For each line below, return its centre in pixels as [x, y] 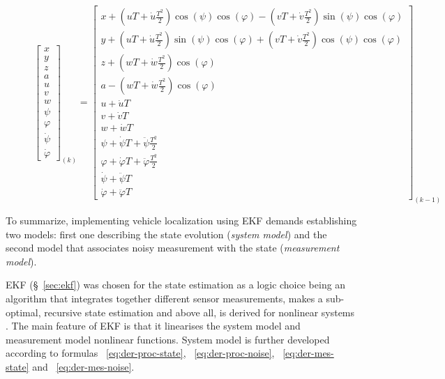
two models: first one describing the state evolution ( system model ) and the [166, 234]
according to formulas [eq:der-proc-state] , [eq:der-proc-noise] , [140, 353]
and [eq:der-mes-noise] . [83, 367]
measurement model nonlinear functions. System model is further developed [168, 339]
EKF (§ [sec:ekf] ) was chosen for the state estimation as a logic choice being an [176, 285]
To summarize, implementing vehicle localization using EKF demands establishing [181, 221]
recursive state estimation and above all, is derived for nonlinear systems [199, 312]
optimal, [23, 312]
